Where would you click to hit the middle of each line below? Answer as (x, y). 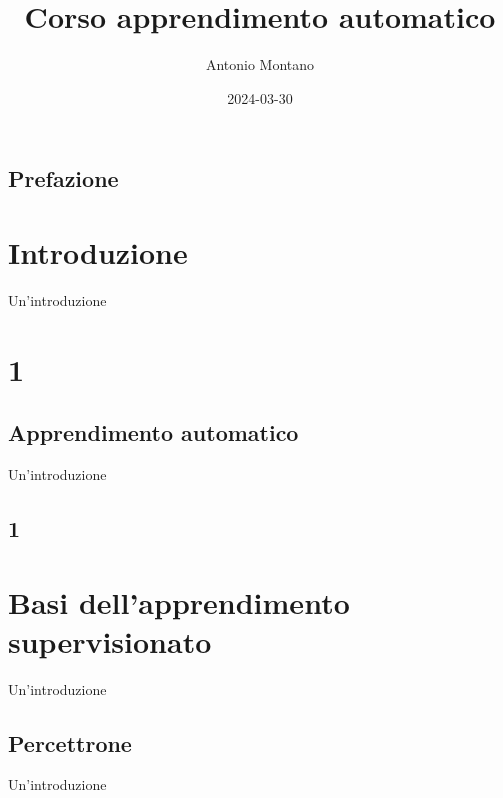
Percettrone (70, 742)
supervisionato (110, 640)
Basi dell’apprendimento (179, 601)
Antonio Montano (260, 64)
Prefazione (63, 178)
